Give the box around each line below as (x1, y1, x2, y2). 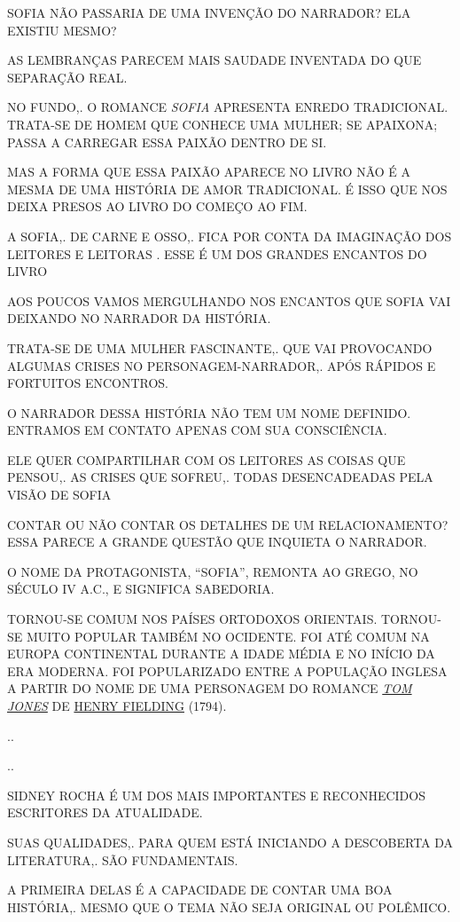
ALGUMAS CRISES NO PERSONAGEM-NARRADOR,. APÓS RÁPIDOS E (7, 356, 436, 374)
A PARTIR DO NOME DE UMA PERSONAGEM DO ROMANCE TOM (7, 679, 412, 697)
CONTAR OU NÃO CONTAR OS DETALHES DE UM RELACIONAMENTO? (7, 515, 448, 533)
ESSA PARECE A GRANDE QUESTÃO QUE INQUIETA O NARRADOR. (7, 532, 427, 551)
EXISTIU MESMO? (7, 20, 117, 39)
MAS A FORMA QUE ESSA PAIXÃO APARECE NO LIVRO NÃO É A (7, 162, 411, 181)
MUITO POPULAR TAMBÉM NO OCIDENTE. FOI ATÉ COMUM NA (26, 626, 430, 645)
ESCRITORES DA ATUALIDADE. (7, 803, 203, 822)
